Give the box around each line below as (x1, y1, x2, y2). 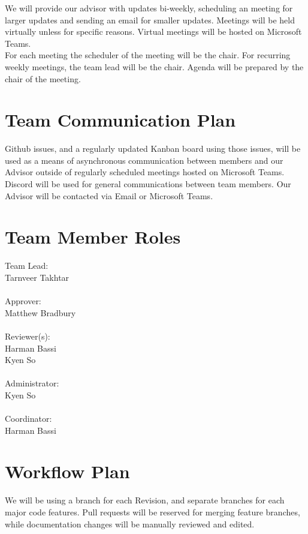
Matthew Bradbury (5, 306, 76, 319)
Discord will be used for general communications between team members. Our (5, 178, 291, 190)
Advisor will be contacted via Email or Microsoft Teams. (5, 189, 213, 202)
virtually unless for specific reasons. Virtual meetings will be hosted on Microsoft (5, 25, 302, 38)
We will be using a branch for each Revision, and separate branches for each (5, 494, 285, 506)
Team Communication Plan (5, 107, 236, 132)
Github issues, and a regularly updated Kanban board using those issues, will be (5, 142, 301, 155)
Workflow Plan (5, 459, 130, 484)
